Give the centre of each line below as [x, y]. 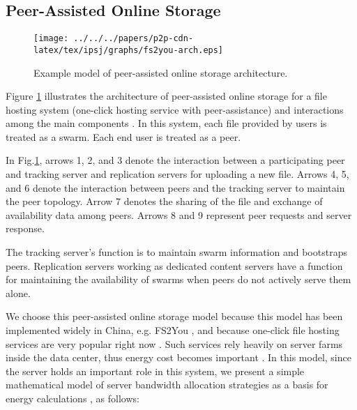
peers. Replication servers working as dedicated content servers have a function [174, 265]
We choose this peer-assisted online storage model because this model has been [174, 316]
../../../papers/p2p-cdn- [134, 39]
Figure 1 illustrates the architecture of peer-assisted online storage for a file [166, 96]
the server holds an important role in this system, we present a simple [155, 371]
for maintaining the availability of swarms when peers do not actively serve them [178, 279]
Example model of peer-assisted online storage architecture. [161, 72]
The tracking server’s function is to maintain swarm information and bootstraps [176, 252]
